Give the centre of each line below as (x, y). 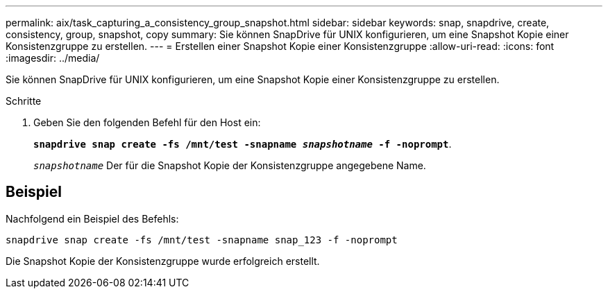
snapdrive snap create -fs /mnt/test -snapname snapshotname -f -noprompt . (243, 144)
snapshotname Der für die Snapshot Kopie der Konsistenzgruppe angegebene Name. (230, 165)
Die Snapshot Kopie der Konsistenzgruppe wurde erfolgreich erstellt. (163, 261)
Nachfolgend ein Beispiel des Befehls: (92, 218)
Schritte (24, 101)
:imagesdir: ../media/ (53, 58)
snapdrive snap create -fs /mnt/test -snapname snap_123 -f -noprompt (202, 240)
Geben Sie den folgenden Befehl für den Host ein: (147, 122)
